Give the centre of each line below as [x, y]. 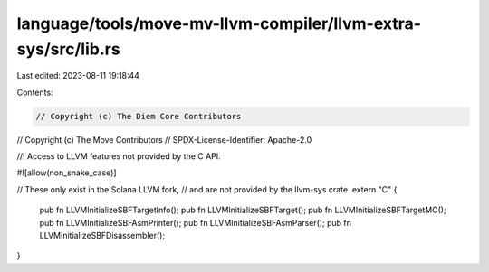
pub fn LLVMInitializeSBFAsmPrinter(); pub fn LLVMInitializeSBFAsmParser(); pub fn [196, 222]
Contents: [35, 92]
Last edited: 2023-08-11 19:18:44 [78, 76]
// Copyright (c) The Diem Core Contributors [139, 116]
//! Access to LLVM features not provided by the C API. [119, 156]
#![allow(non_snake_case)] [67, 173]
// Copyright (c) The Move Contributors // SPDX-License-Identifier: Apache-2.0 [164, 139]
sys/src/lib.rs [69, 49]
